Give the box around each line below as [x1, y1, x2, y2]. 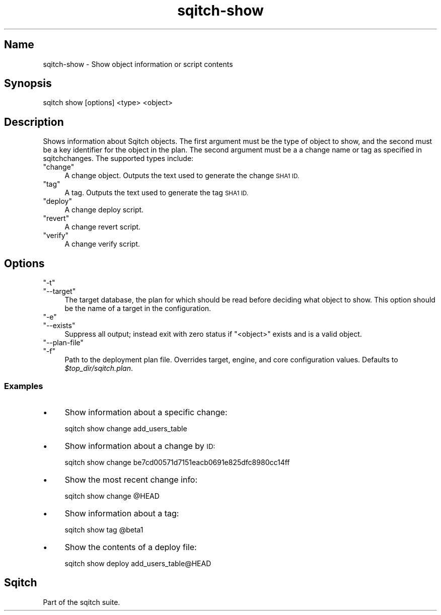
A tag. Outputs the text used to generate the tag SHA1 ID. [64, 188, 249, 197]
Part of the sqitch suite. [43, 597, 120, 606]
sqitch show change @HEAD [64, 491, 160, 500]
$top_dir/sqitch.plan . [64, 364, 133, 373]
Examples [4, 380, 43, 391]
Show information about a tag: [64, 508, 179, 518]
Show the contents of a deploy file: [64, 542, 197, 552]
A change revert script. [64, 222, 141, 232]
